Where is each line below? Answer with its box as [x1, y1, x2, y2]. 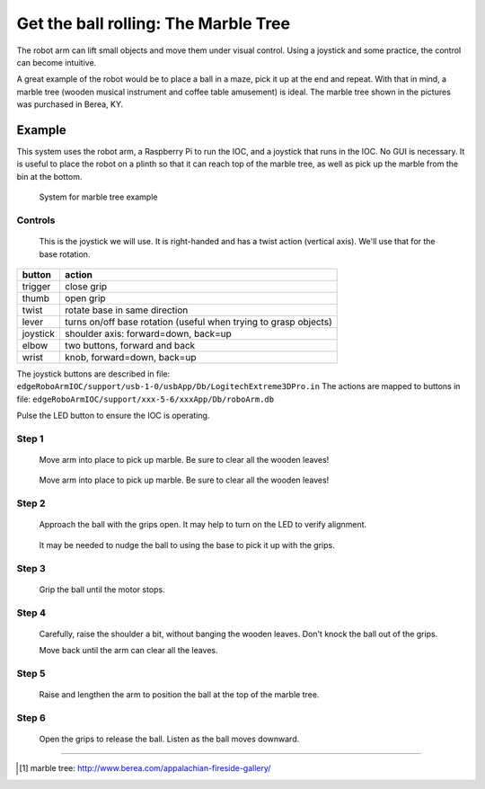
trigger [22, 279, 51, 292]
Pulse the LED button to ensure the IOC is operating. [16, 410, 210, 421]
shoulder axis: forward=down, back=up [64, 327, 233, 340]
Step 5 [16, 667, 46, 679]
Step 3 [16, 562, 47, 574]
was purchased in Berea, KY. [16, 99, 124, 110]
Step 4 [16, 607, 47, 619]
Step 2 [16, 497, 46, 510]
